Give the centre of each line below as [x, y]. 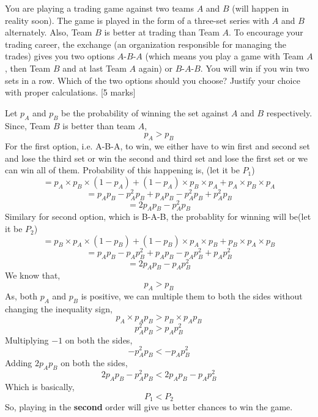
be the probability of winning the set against [145, 112]
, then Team [28, 68]
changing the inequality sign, [59, 308]
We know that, [33, 275]
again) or [156, 68]
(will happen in [261, 8]
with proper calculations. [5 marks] [70, 92]
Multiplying [27, 340]
